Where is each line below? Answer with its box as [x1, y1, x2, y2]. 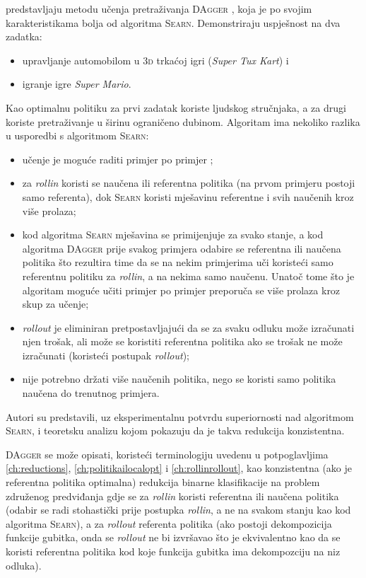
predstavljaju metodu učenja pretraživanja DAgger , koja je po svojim [6, 1, 312, 16]
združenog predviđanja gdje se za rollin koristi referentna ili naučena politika [6, 488, 339, 503]
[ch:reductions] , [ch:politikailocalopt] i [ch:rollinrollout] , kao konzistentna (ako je [6, 461, 353, 475]
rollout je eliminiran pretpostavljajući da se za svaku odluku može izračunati [22, 320, 355, 335]
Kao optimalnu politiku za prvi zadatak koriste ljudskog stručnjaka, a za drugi [6, 100, 346, 115]
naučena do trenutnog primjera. [22, 386, 160, 400]
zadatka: [6, 29, 42, 44]
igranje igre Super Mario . [22, 76, 131, 91]
